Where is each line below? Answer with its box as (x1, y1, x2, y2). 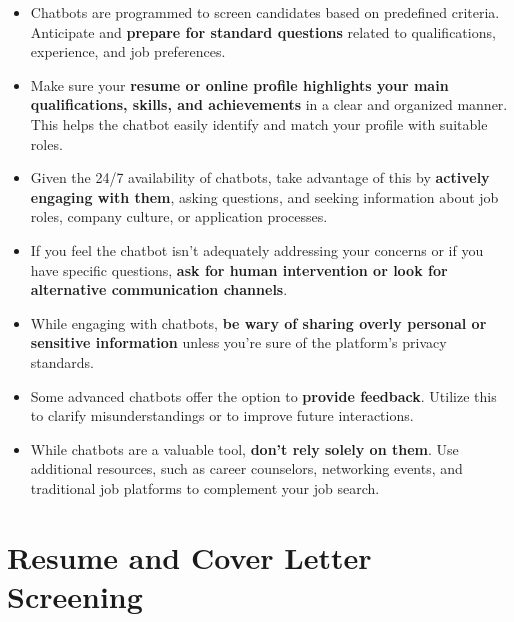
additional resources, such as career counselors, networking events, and (30, 458, 463, 479)
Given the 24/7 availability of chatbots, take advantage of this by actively (30, 167, 490, 188)
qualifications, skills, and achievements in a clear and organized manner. (30, 94, 508, 115)
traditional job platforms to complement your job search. (30, 477, 380, 498)
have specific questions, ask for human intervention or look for (30, 259, 448, 280)
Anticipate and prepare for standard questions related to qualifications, (30, 21, 496, 42)
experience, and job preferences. (30, 41, 226, 62)
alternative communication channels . (30, 279, 288, 300)
